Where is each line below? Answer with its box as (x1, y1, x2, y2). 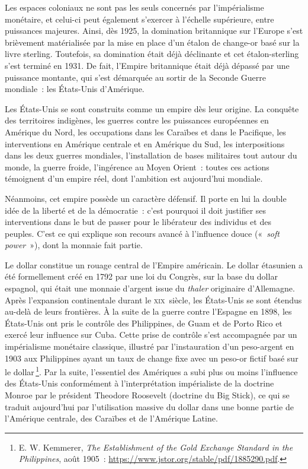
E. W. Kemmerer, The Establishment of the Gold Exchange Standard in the (18, 441, 293, 453)
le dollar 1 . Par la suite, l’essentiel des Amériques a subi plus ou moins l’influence (5, 364, 298, 378)
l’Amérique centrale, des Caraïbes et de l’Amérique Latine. (5, 412, 218, 424)
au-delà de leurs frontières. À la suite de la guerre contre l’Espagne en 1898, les (5, 305, 292, 318)
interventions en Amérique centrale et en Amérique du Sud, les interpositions (5, 137, 285, 150)
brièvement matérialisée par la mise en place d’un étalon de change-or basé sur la (5, 36, 300, 48)
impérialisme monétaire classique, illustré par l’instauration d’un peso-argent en (5, 340, 294, 353)
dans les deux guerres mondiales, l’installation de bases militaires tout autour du (5, 149, 297, 161)
